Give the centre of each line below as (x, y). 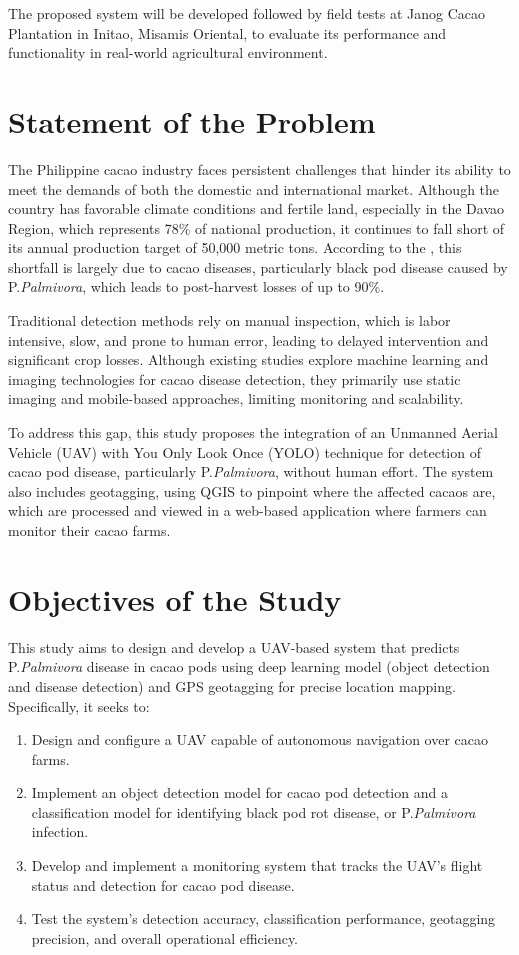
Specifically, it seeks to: (79, 705)
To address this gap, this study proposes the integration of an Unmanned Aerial (253, 432)
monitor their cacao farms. (89, 530)
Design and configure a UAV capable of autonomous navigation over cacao (259, 739)
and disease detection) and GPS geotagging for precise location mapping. (232, 685)
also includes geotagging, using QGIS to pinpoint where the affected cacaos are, (252, 490)
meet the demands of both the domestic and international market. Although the (254, 188)
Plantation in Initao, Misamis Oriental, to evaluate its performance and (227, 32)
